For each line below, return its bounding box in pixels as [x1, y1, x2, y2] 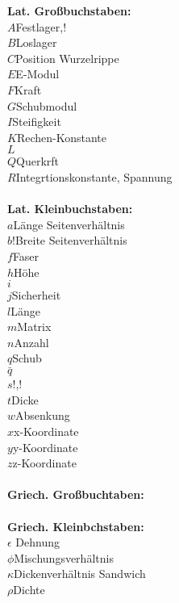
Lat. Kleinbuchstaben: [7, 200, 133, 217]
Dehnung [15, 534, 60, 551]
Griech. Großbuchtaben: [7, 486, 144, 503]
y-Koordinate [12, 438, 78, 455]
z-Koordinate [12, 454, 77, 471]
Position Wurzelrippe [15, 49, 119, 66]
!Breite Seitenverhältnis [12, 232, 127, 249]
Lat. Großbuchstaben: [7, 2, 131, 19]
